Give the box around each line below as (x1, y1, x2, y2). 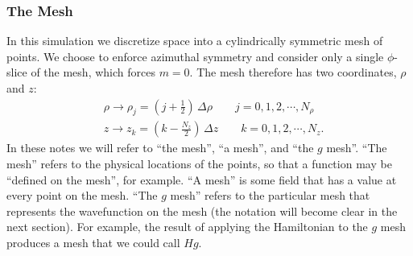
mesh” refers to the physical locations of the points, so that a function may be (6, 155, 392, 172)
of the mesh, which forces (31, 64, 155, 81)
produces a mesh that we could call (6, 234, 180, 251)
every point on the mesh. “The (6, 187, 158, 204)
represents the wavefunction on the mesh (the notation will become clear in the (6, 202, 398, 219)
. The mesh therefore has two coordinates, (189, 64, 397, 81)
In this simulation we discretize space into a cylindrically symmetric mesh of (6, 32, 383, 49)
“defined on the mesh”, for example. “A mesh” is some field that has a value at (6, 171, 397, 188)
